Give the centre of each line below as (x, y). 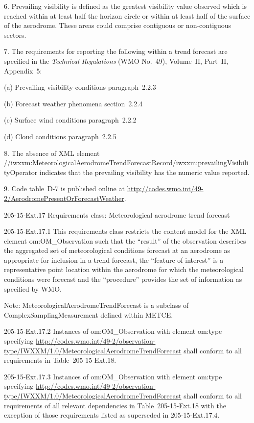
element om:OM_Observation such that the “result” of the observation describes (125, 240)
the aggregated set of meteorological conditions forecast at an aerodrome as (117, 250)
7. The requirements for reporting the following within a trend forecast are (116, 51)
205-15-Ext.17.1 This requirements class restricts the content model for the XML (125, 231)
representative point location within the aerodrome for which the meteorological (124, 269)
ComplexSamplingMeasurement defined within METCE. (89, 314)
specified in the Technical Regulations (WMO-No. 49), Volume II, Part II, (116, 61)
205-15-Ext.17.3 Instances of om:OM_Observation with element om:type (113, 376)
